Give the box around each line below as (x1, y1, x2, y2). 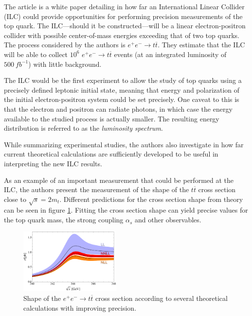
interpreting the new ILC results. (4, 158, 102, 168)
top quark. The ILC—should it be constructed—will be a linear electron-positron (4, 20, 246, 31)
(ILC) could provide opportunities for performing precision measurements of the (4, 11, 243, 21)
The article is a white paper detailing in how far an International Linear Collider (4, 1, 245, 11)
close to (4, 194, 26, 204)
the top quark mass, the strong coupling (4, 215, 124, 225)
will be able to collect (4, 49, 68, 59)
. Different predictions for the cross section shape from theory (59, 194, 243, 204)
